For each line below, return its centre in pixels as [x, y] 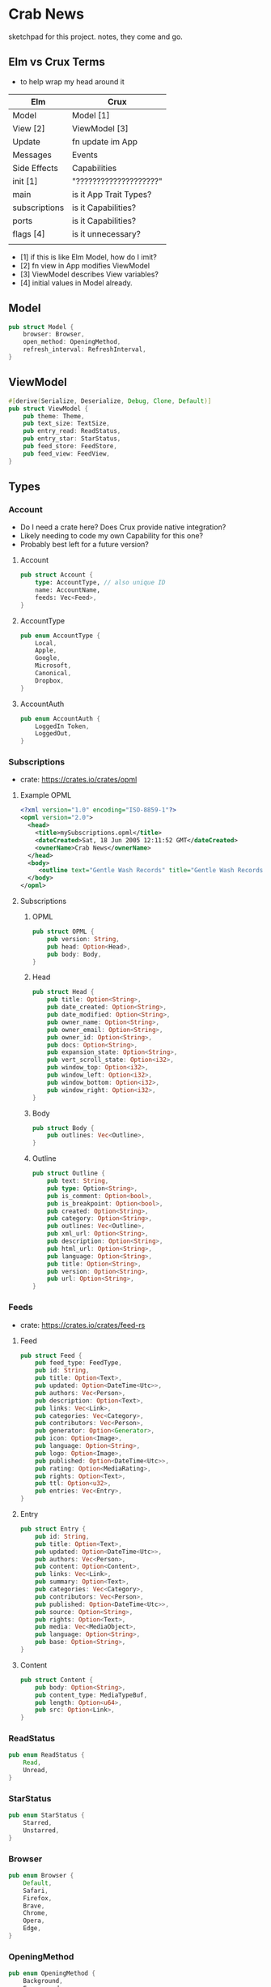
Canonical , [53, 674]
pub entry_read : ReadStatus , [72, 431]
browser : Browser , [54, 334]
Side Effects [35, 168]
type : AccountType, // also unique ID [100, 583]
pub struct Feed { [51, 1355]
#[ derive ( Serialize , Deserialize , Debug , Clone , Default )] [110, 401]
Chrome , [36, 1913]
